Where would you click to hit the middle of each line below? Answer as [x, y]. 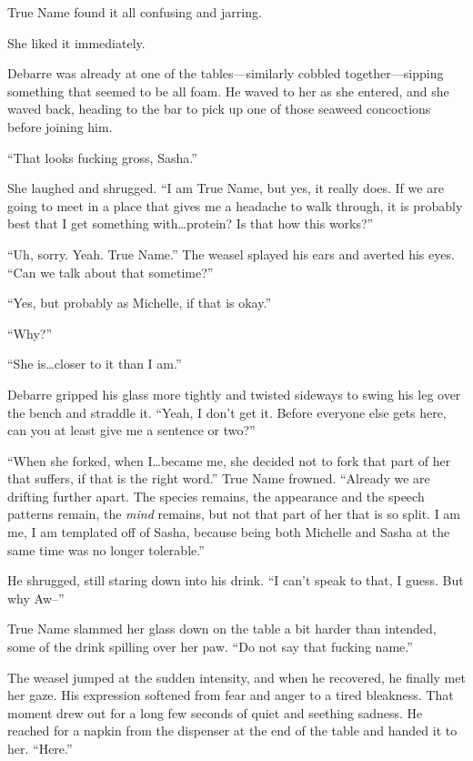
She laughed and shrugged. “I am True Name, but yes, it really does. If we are [226, 188]
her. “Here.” [40, 748]
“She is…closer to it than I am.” [95, 364]
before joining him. [60, 126]
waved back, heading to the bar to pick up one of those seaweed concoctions [219, 109]
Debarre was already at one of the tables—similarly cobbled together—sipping [226, 73]
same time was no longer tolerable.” [106, 549]
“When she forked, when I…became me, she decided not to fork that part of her [229, 460]
